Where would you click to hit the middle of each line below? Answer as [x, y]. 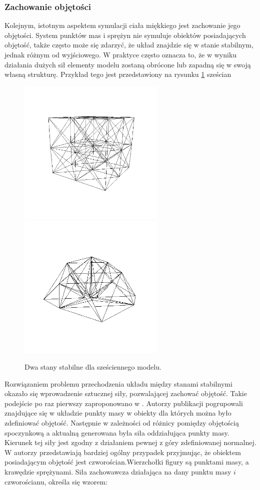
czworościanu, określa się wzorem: [56, 481]
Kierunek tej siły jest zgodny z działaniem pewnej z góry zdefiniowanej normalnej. [130, 442]
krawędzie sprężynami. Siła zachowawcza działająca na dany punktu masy [118, 472]
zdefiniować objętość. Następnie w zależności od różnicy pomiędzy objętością [122, 423]
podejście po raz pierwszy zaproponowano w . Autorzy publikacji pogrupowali [124, 403]
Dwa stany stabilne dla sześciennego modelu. [93, 367]
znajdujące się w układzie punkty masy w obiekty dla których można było [118, 413]
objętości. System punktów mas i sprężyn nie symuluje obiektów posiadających [125, 35]
